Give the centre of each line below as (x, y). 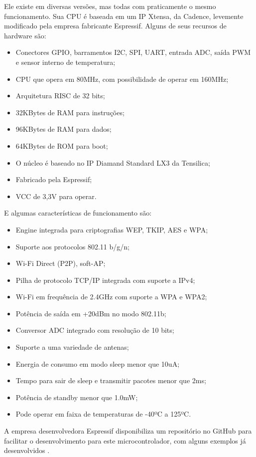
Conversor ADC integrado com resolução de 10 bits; (95, 330)
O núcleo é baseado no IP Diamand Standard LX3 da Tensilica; (113, 162)
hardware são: (25, 35)
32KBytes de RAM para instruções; (70, 112)
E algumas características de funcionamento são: (78, 213)
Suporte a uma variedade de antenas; (72, 347)
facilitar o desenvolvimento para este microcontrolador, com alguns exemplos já (125, 440)
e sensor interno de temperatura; (65, 62)
